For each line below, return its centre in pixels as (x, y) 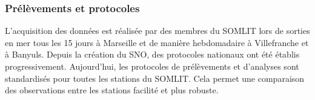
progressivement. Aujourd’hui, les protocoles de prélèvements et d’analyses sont (152, 66)
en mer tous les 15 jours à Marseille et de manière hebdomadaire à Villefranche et (157, 42)
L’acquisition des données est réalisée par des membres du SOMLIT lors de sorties (157, 31)
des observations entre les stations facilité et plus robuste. (112, 90)
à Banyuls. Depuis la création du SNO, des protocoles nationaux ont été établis (152, 54)
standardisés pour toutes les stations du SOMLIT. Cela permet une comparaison (155, 78)
